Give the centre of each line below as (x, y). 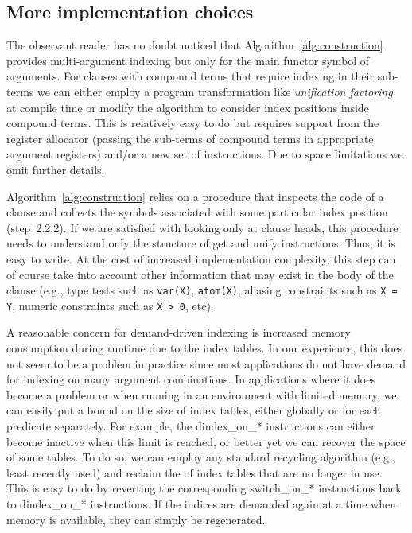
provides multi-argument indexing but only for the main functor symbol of (188, 60)
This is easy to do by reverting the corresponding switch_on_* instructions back (204, 488)
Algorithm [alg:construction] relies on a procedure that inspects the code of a (195, 196)
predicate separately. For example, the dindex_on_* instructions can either (191, 425)
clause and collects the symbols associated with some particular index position (197, 212)
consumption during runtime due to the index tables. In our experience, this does (205, 348)
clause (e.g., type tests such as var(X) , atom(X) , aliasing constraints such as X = (202, 290)
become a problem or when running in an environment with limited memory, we (202, 394)
